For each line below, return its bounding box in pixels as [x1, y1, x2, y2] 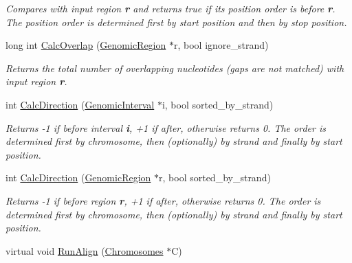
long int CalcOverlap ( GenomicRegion [5, 38, 166, 52]
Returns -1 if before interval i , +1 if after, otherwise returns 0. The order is [5, 120, 326, 135]
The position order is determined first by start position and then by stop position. [5, 14, 347, 29]
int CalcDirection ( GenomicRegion [5, 170, 151, 185]
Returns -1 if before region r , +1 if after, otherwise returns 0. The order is [5, 193, 321, 207]
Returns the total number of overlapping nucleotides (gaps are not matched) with [5, 60, 344, 75]
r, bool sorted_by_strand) [159, 170, 271, 185]
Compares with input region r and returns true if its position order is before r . [5, 1, 335, 15]
